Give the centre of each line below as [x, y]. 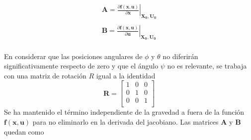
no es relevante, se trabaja [207, 66]
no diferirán [180, 56]
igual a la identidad [126, 75]
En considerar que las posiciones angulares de [73, 56]
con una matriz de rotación [45, 75]
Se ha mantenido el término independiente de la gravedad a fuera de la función [124, 112]
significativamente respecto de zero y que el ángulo [81, 66]
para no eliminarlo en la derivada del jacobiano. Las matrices [125, 122]
